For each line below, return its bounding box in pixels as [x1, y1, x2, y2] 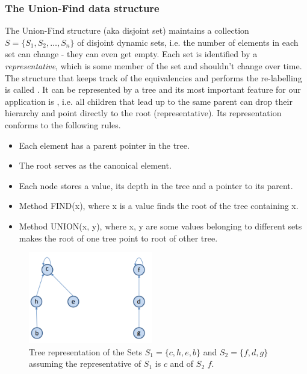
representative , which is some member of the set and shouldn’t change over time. [5, 60, 302, 72]
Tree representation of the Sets [29, 345, 143, 358]
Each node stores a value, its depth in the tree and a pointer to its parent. [19, 179, 293, 192]
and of [170, 357, 194, 370]
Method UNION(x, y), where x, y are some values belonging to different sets [19, 219, 302, 232]
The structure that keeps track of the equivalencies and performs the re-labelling [5, 71, 302, 84]
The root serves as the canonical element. [19, 159, 172, 172]
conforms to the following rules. [5, 118, 121, 131]
